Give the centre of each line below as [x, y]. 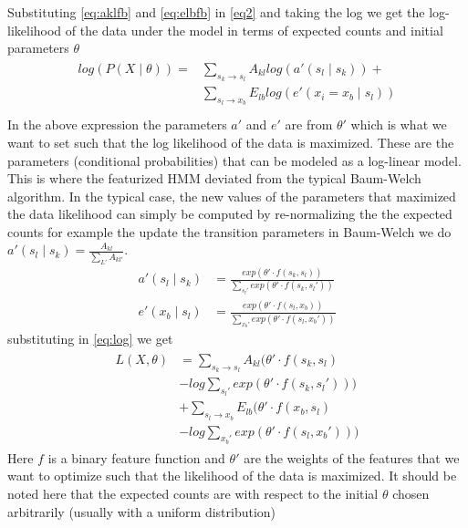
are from [309, 124]
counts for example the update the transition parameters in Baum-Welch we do [229, 231]
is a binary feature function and [136, 457]
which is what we [399, 124]
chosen [411, 494]
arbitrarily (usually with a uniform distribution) [142, 511]
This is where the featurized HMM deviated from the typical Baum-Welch [214, 178]
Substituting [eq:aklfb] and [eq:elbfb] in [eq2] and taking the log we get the [216, 12]
